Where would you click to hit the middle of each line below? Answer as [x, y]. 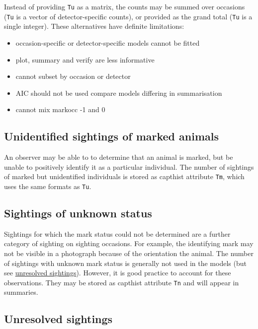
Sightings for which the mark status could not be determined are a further [117, 233]
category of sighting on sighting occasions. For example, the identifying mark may [129, 243]
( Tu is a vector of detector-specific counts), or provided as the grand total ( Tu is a [128, 16]
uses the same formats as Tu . [48, 186]
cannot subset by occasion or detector [73, 76]
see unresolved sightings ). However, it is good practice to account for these [118, 273]
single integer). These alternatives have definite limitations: [94, 26]
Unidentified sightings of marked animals [112, 136]
